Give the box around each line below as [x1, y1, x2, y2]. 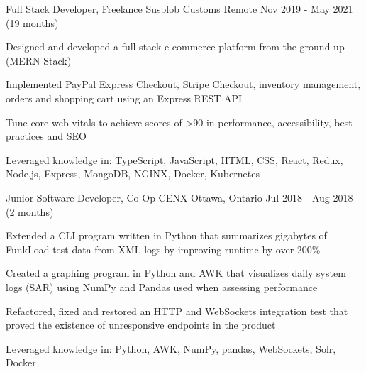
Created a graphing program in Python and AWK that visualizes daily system [6, 266, 346, 280]
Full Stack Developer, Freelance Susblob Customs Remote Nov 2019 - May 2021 [6, 1, 353, 16]
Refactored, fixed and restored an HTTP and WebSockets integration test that [6, 303, 348, 318]
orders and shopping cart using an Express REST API [6, 90, 243, 105]
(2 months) [6, 204, 54, 219]
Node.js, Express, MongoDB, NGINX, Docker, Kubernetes [6, 166, 260, 181]
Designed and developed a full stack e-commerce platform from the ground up [6, 39, 345, 54]
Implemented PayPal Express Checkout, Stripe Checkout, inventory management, [6, 77, 361, 92]
